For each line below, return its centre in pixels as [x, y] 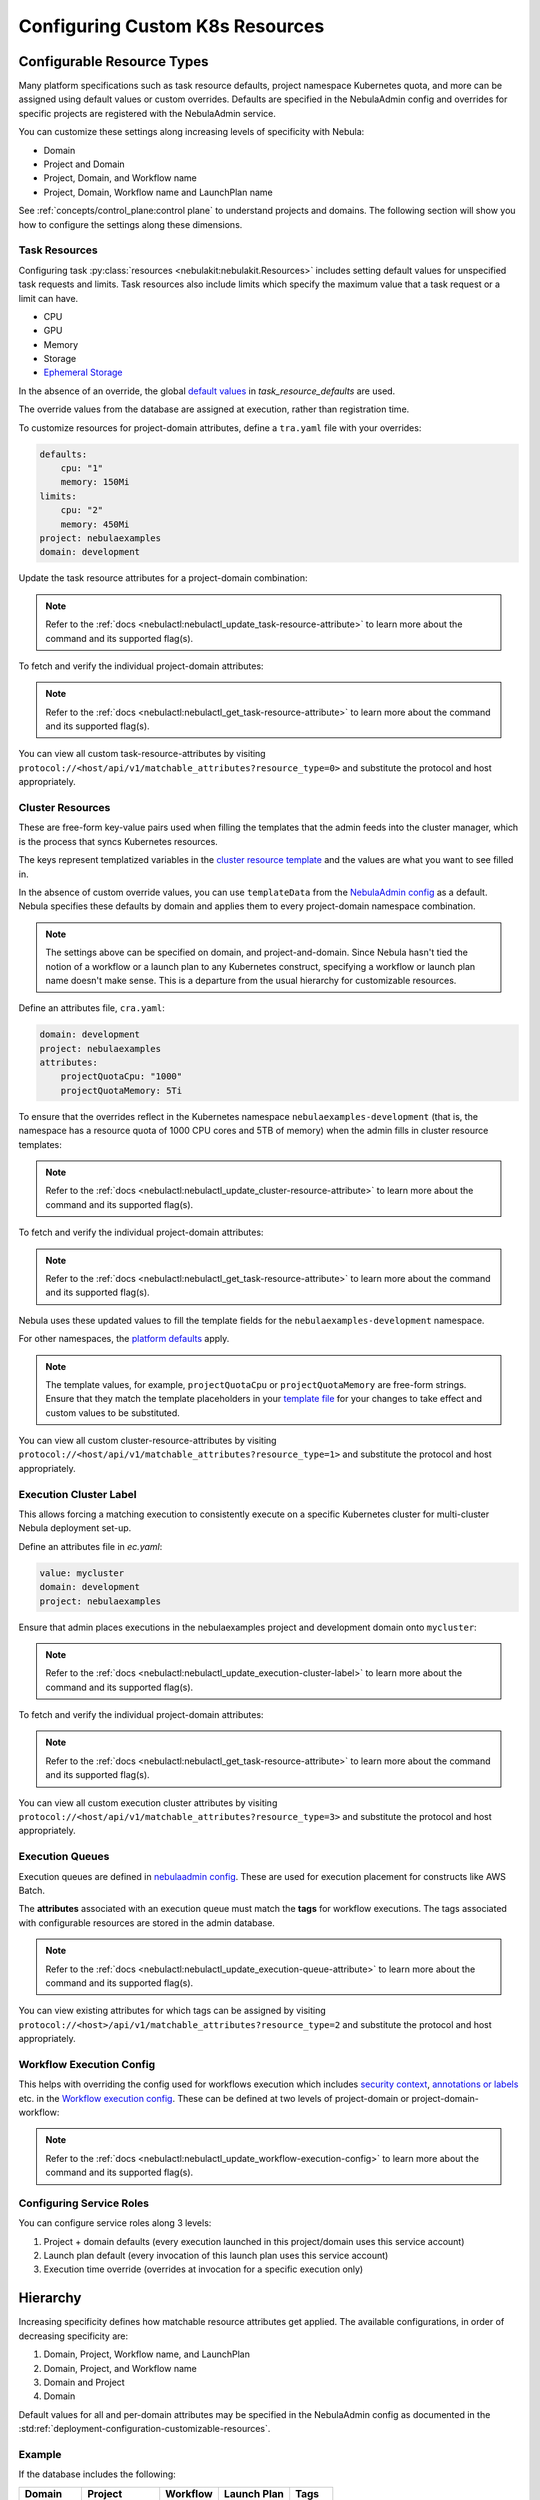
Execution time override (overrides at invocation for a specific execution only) [203, 2269]
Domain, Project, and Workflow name [120, 2368]
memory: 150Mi [95, 482]
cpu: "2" [82, 510]
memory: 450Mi [95, 524]
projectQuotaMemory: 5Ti [121, 1090]
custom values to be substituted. [112, 1412]
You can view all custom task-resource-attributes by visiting [142, 754]
